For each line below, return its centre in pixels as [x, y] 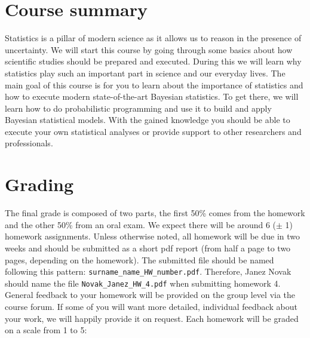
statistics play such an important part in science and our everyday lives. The [145, 73]
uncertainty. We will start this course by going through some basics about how [149, 49]
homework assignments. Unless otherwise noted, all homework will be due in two [153, 236]
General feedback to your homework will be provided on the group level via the [150, 295]
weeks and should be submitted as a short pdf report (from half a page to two [148, 248]
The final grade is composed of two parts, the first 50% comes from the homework [155, 213]
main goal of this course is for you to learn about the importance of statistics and [154, 84]
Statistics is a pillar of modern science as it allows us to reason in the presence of [153, 38]
